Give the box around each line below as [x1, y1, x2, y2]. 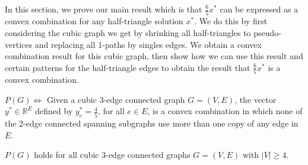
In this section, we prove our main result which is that [5, 3, 202, 15]
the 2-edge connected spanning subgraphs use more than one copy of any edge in [5, 117, 299, 129]
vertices [5, 38, 32, 50]
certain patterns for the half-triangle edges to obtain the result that [5, 61, 250, 73]
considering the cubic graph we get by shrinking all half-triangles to [5, 26, 251, 38]
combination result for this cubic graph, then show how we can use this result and [5, 50, 303, 62]
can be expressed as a [220, 3, 299, 15]
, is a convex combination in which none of [147, 105, 303, 117]
